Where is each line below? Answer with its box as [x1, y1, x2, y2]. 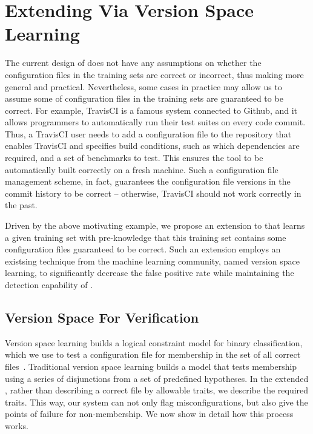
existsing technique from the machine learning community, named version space [5, 254, 300, 267]
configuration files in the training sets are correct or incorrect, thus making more [5, 68, 304, 81]
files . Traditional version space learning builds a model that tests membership [5, 360, 297, 372]
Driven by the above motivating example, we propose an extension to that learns [5, 219, 305, 232]
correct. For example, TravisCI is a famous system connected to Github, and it [5, 104, 298, 116]
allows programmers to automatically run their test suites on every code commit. [5, 116, 306, 128]
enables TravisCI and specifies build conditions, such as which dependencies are [5, 139, 300, 152]
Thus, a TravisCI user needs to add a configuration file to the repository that [5, 127, 292, 140]
